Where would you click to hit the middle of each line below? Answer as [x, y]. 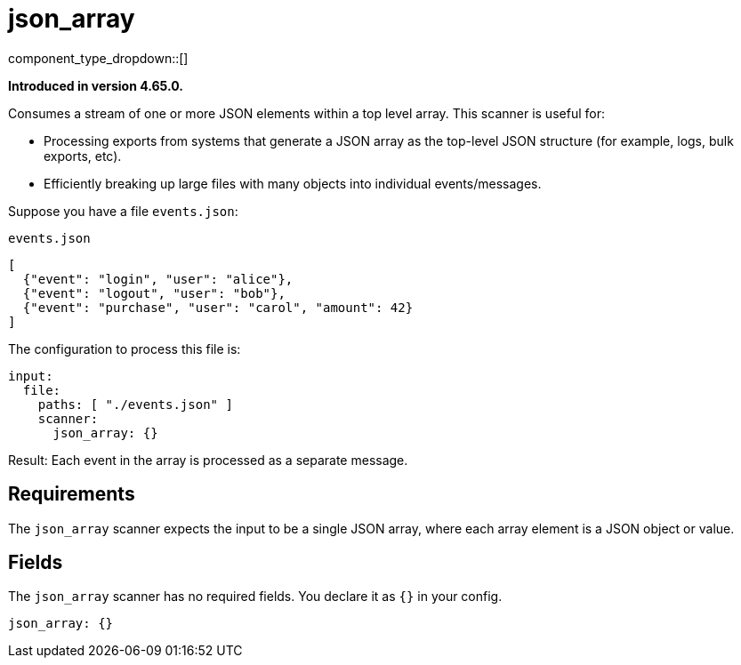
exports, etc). [83, 156]
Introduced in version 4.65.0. [96, 85]
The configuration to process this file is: [125, 349]
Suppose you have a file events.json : [123, 211]
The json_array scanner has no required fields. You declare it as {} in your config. [255, 597]
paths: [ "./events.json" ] [135, 404]
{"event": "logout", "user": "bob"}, [154, 293]
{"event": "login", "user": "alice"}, [158, 279]
